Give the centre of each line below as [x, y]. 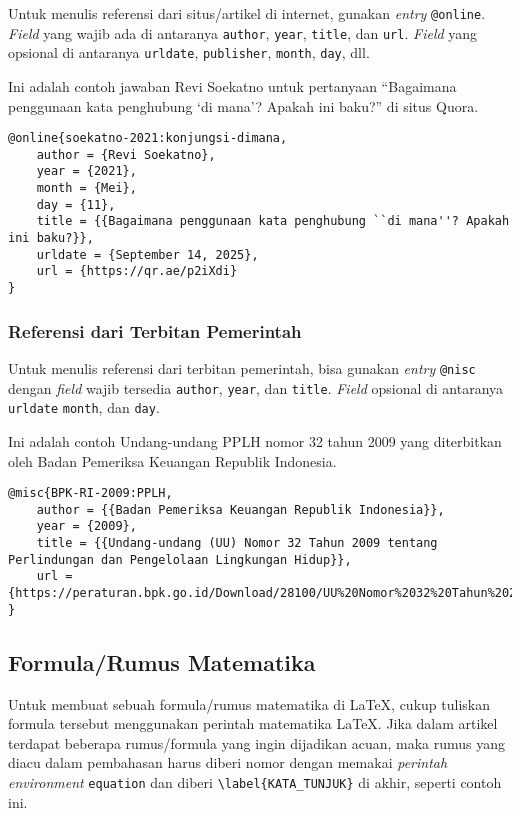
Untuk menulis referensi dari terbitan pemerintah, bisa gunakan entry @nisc [242, 367]
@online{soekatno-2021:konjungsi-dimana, [148, 138]
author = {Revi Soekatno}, [126, 154]
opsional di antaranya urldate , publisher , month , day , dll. [189, 52]
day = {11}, [76, 204]
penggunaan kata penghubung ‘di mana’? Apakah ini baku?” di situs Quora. [243, 105]
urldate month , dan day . [84, 407]
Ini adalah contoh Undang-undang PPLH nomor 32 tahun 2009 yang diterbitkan [255, 440]
